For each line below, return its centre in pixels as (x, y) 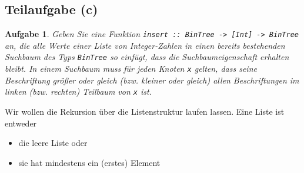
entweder (21, 123)
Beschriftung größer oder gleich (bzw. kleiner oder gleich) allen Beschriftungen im (152, 80)
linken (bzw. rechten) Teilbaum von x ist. (78, 92)
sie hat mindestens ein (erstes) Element (89, 162)
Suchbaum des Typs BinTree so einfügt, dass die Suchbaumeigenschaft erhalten (147, 57)
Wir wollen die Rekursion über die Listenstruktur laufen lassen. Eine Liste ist (145, 112)
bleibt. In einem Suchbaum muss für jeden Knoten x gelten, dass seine (131, 69)
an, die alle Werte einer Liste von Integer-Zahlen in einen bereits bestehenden (145, 45)
